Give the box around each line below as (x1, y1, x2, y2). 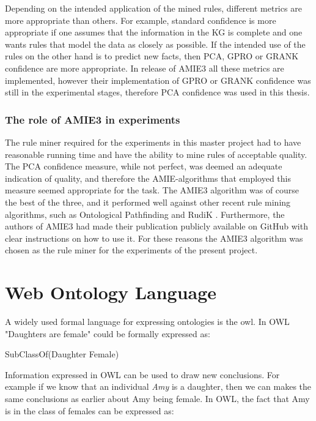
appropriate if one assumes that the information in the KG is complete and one (5, 26, 303, 39)
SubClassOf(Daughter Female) (5, 348, 119, 360)
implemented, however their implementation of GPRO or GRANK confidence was (5, 73, 311, 86)
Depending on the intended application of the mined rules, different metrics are (5, 2, 302, 14)
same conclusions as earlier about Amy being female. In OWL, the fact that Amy (5, 392, 310, 404)
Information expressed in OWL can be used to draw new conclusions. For (5, 368, 280, 381)
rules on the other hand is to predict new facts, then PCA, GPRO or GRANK (5, 50, 299, 62)
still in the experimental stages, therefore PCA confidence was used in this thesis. (5, 86, 310, 99)
